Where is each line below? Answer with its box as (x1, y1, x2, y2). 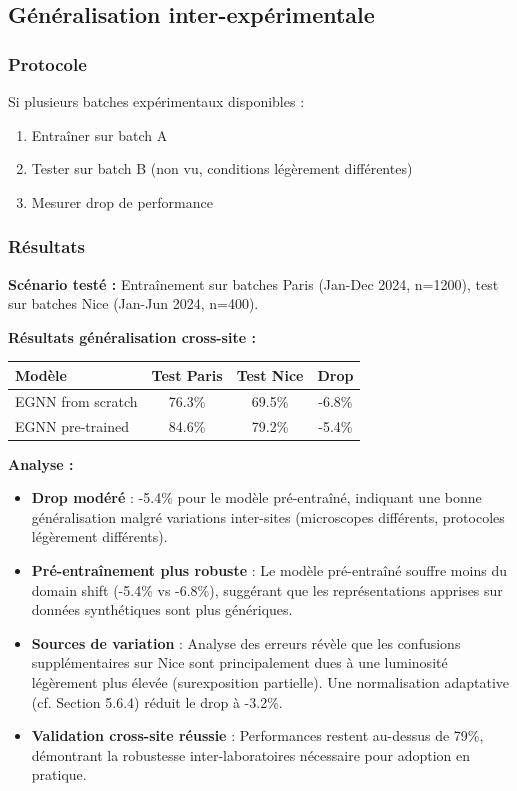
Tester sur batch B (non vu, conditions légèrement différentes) (31, 158, 413, 179)
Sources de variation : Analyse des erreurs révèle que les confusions (31, 632, 461, 653)
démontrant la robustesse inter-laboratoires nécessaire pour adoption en (31, 744, 471, 765)
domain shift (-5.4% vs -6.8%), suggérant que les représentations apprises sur (31, 579, 503, 600)
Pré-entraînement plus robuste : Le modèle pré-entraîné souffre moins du (31, 560, 507, 581)
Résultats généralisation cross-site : (8, 326, 256, 347)
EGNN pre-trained (15, 415, 129, 436)
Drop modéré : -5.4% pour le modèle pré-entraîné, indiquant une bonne (31, 487, 482, 508)
